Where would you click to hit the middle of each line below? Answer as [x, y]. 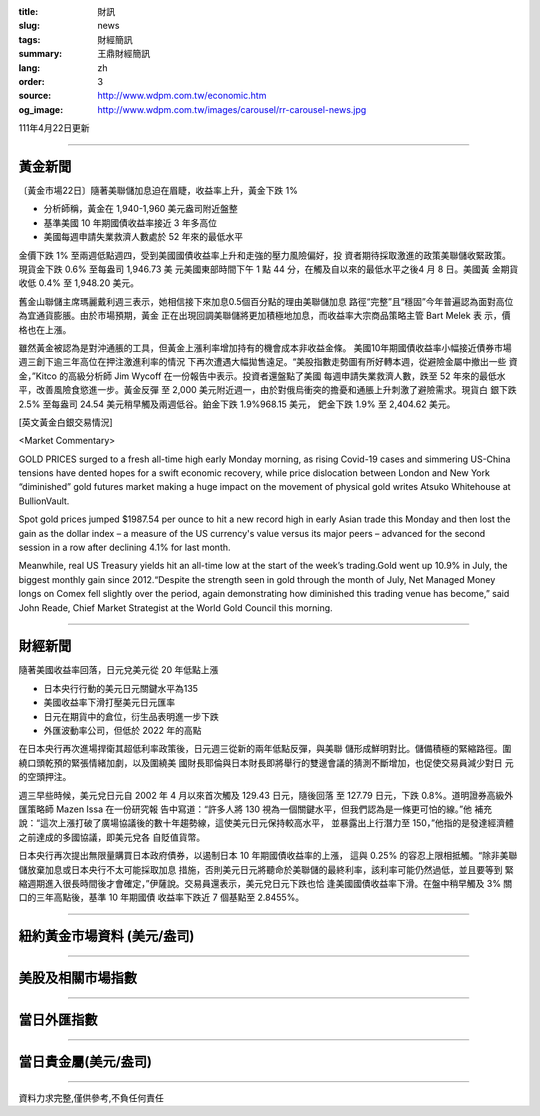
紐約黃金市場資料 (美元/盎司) [106, 936]
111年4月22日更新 [54, 128]
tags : [29, 39]
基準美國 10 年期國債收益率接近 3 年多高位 [130, 222]
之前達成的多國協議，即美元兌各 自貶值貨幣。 [111, 837]
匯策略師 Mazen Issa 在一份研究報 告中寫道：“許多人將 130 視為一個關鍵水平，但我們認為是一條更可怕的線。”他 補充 [255, 809]
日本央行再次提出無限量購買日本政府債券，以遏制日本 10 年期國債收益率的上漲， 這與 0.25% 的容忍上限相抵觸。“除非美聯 [268, 856]
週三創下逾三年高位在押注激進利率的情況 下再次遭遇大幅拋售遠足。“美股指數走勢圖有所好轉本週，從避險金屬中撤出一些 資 [268, 362]
